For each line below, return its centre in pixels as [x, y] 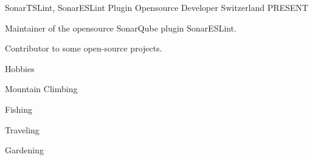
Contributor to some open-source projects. [84, 48]
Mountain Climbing [41, 89]
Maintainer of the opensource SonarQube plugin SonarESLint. [121, 28]
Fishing [19, 109]
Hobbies [20, 68]
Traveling [22, 129]
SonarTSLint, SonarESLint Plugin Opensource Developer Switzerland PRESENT [157, 7]
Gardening [24, 150]
